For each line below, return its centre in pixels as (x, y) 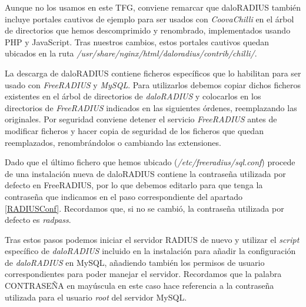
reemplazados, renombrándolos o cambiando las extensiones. (113, 142)
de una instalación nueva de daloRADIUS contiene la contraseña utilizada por (145, 173)
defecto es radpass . (38, 220)
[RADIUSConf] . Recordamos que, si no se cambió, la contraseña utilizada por (144, 208)
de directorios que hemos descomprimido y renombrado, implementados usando (148, 30)
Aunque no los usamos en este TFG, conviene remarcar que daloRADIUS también (153, 7)
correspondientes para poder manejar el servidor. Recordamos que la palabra (143, 274)
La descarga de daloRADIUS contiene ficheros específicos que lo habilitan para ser (153, 73)
